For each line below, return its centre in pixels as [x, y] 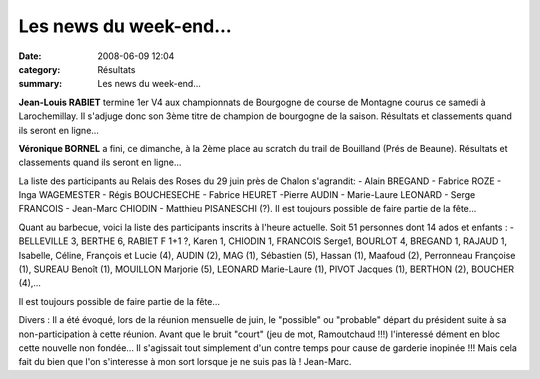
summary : [40, 84]
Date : [30, 56]
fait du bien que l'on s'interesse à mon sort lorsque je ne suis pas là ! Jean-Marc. [185, 362]
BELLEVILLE [43, 241]
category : [39, 69]
